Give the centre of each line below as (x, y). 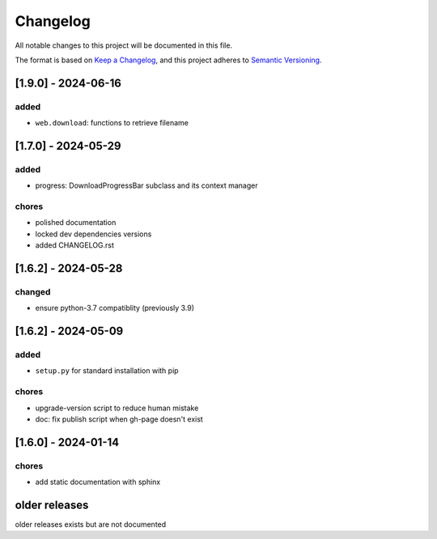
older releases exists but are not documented (91, 524)
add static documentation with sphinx (98, 482)
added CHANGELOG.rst (75, 245)
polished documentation (76, 223)
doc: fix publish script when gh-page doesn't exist (119, 419)
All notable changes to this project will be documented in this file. (124, 45)
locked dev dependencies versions (93, 234)
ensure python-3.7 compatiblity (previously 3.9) (115, 308)
